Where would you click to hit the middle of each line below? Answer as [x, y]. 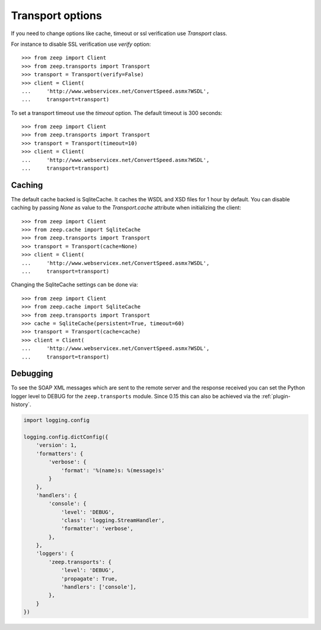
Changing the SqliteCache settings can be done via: [75, 285]
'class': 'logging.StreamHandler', [113, 520]
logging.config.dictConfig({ [66, 437]
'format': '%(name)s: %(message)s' [113, 470]
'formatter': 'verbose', [97, 529]
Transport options [56, 15]
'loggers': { [55, 553]
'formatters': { [59, 453]
